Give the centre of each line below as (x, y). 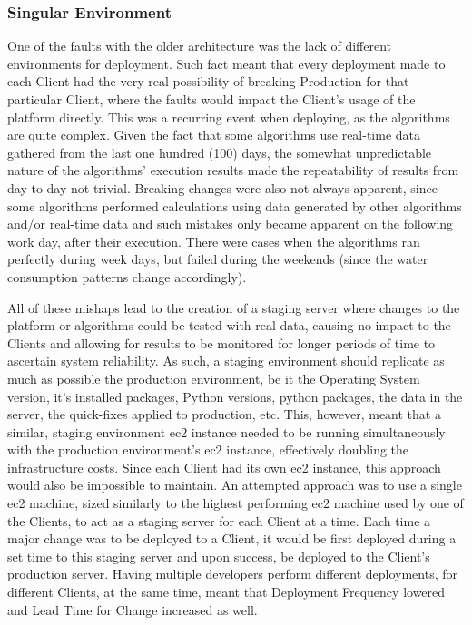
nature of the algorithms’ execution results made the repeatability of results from (233, 170)
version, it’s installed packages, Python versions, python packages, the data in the (235, 396)
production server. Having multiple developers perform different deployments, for (233, 574)
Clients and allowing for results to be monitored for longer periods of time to (221, 342)
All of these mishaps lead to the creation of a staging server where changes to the (234, 307)
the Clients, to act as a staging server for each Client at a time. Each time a (219, 520)
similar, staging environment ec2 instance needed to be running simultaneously (226, 431)
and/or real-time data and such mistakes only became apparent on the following (231, 224)
